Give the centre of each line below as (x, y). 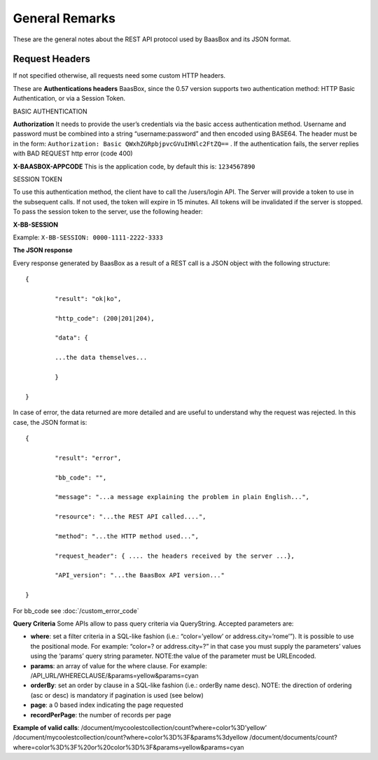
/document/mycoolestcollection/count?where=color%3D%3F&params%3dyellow (131, 738)
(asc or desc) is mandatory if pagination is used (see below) (117, 695)
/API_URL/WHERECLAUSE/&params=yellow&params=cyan (114, 675)
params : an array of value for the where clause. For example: (119, 666)
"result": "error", (88, 458)
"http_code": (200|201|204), (105, 318)
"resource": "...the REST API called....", (131, 517)
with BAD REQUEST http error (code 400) (73, 153)
